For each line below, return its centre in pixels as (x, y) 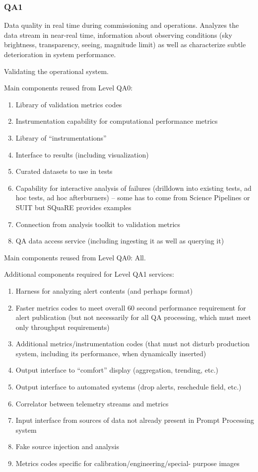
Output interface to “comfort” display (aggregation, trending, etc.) (117, 370)
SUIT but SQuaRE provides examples (73, 207)
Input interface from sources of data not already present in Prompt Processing (135, 420)
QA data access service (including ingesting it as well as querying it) (120, 241)
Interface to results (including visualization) (82, 154)
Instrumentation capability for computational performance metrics (117, 121)
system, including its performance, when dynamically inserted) (111, 353)
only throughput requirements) (63, 327)
